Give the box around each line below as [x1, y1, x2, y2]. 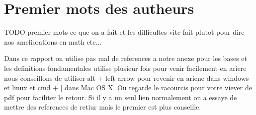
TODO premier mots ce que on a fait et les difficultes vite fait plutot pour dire [4, 27, 245, 37]
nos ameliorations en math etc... [4, 36, 102, 47]
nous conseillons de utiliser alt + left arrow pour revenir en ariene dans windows [4, 72, 249, 83]
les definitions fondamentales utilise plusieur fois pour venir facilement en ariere [4, 62, 247, 73]
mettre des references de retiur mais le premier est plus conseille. [4, 102, 201, 112]
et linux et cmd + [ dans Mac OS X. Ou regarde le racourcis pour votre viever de [4, 82, 252, 93]
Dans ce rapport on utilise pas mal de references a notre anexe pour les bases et [4, 53, 247, 63]
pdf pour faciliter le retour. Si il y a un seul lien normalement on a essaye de [4, 92, 237, 102]
